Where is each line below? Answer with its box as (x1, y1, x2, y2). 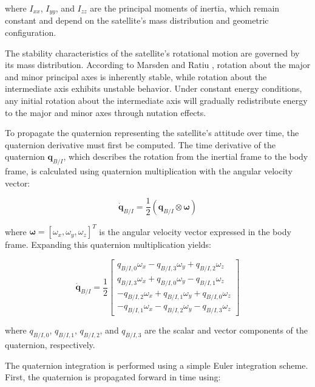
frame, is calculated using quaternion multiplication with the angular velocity (5, 165, 293, 177)
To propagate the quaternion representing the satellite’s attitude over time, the (5, 126, 299, 139)
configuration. (5, 26, 56, 39)
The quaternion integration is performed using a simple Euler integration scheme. (5, 358, 308, 371)
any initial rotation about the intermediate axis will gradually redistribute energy (5, 94, 308, 107)
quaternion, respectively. (5, 338, 95, 351)
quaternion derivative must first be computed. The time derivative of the (5, 138, 276, 151)
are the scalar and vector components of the (144, 324, 308, 337)
